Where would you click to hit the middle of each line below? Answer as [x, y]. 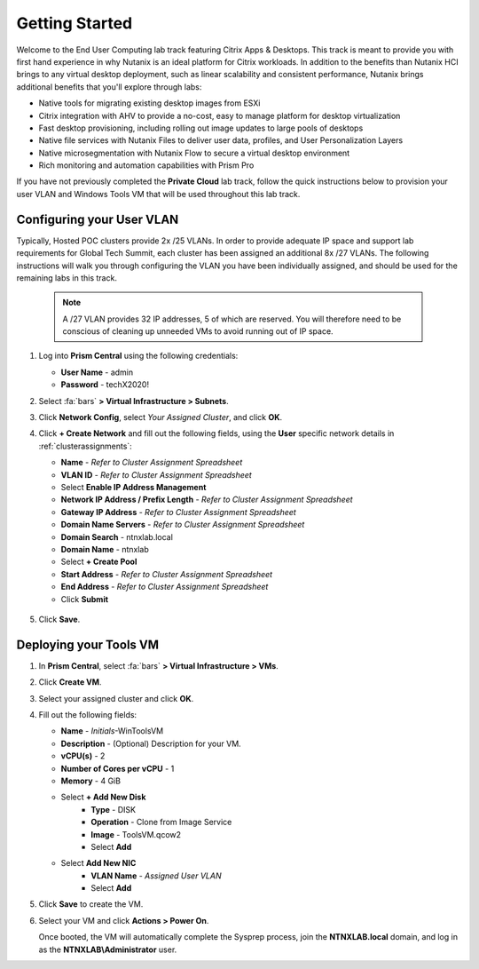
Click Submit [85, 599]
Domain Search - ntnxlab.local [117, 536]
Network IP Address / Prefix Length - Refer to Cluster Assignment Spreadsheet [207, 500]
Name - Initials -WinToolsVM [112, 731]
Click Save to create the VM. [91, 904]
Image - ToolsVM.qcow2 [136, 834]
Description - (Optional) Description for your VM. [151, 743]
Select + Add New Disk [103, 797]
